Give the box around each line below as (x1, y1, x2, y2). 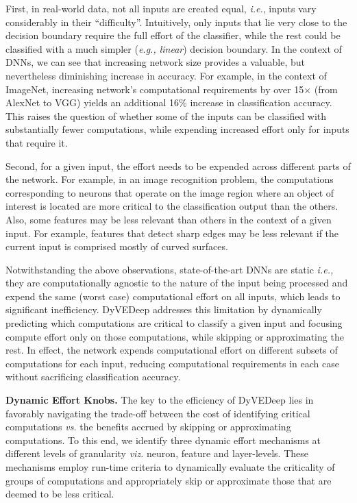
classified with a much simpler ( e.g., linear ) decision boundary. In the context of (5, 41, 342, 56)
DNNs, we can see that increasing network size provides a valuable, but (5, 55, 305, 69)
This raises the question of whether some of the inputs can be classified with (5, 108, 327, 123)
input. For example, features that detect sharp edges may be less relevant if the (5, 225, 339, 240)
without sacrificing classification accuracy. (5, 369, 181, 384)
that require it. (5, 135, 68, 149)
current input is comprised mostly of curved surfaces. (5, 239, 228, 254)
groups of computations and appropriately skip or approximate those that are (5, 473, 332, 487)
